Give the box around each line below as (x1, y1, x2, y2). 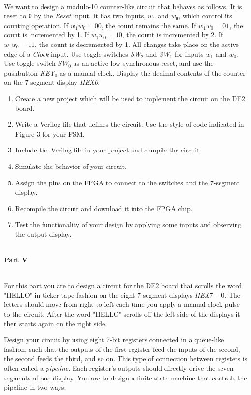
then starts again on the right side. (4, 318, 107, 328)
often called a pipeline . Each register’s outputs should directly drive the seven (4, 363, 234, 373)
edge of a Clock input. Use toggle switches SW (4, 48, 141, 59)
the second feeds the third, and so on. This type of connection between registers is (4, 353, 248, 364)
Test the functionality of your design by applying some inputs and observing (15, 219, 242, 229)
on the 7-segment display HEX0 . (4, 77, 100, 87)
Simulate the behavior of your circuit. (15, 161, 127, 171)
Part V (4, 255, 28, 265)
